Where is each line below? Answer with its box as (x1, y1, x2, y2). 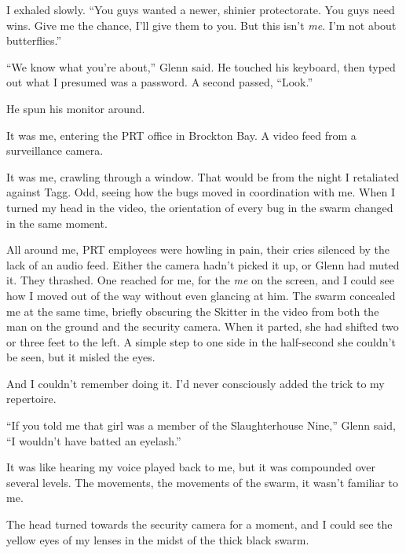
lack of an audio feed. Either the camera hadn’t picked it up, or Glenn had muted (6, 256, 400, 273)
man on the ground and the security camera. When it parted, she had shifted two (6, 318, 399, 335)
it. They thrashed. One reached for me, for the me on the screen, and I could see (6, 272, 394, 288)
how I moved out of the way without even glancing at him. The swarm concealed (6, 287, 396, 303)
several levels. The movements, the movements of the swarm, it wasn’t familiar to (6, 474, 399, 490)
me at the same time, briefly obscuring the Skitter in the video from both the (6, 302, 379, 319)
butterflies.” (6, 32, 62, 49)
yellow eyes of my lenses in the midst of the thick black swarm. (6, 531, 309, 548)
